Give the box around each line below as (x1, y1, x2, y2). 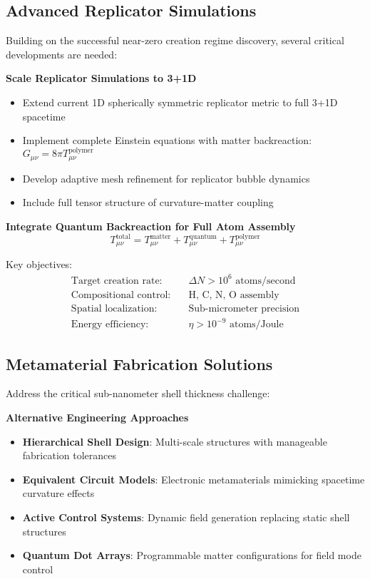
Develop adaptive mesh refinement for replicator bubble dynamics (22, 170, 310, 185)
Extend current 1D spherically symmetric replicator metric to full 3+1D (22, 94, 338, 109)
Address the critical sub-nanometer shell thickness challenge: (6, 386, 270, 401)
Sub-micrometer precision (188, 303, 300, 314)
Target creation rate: (71, 275, 163, 286)
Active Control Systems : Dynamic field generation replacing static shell (22, 509, 350, 524)
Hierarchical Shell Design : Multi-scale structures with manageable (22, 434, 327, 449)
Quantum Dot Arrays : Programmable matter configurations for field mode (22, 548, 361, 563)
